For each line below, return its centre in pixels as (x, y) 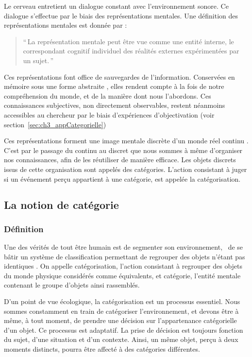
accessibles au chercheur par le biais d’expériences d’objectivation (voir (109, 114)
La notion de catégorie (61, 205)
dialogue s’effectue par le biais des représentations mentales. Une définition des (121, 15)
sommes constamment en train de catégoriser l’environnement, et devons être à (121, 311)
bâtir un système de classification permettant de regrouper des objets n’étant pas (125, 256)
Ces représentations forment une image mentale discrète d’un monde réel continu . (126, 141)
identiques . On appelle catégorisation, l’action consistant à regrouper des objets (123, 266)
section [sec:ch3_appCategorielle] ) (55, 124)
